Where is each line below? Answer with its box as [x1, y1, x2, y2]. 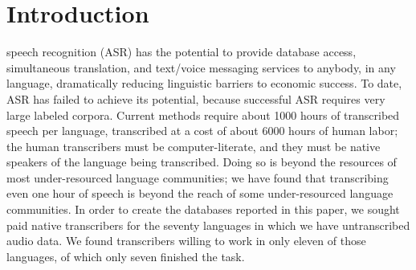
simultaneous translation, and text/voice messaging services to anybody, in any [6, 59, 396, 76]
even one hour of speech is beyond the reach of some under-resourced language [6, 185, 394, 202]
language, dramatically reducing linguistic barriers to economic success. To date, [6, 75, 402, 92]
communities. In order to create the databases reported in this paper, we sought [6, 201, 400, 218]
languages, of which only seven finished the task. [6, 247, 245, 264]
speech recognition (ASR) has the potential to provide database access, [6, 43, 357, 60]
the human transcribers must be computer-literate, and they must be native [6, 137, 381, 154]
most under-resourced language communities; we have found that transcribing [6, 169, 389, 186]
